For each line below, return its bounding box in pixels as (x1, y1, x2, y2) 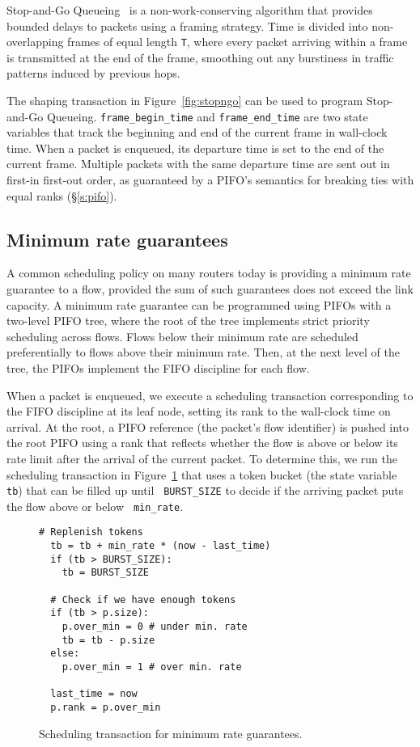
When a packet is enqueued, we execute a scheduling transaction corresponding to (6, 386, 414, 403)
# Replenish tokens (39, 526, 143, 538)
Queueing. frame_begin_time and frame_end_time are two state (46, 108, 368, 124)
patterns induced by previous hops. (6, 65, 180, 82)
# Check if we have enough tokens (50, 593, 236, 606)
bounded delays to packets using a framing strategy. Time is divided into (6, 17, 368, 34)
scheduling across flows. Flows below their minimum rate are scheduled (6, 327, 358, 344)
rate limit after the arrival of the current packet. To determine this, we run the (6, 449, 397, 466)
